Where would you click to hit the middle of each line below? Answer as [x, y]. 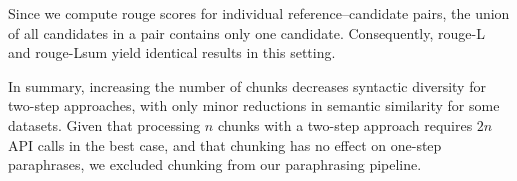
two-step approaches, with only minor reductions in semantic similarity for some [254, 105]
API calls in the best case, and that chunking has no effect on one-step [225, 144]
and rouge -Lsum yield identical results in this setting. [172, 52]
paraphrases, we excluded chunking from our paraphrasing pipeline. [215, 164]
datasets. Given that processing [104, 124]
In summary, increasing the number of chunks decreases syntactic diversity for [247, 85]
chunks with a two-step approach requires [345, 124]
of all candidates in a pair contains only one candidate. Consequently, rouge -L [246, 32]
